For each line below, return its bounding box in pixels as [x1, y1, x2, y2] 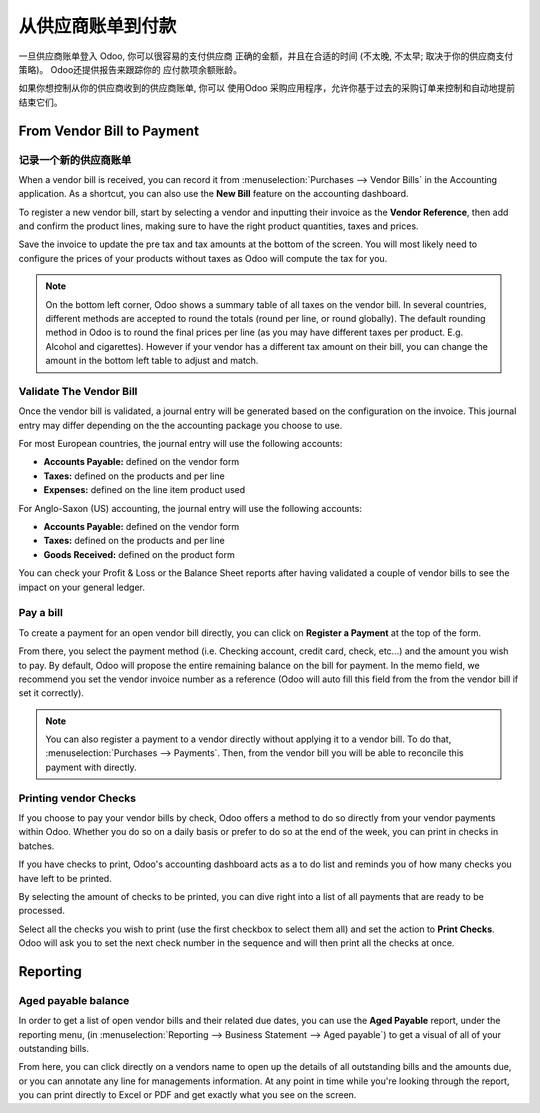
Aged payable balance [18, 993, 130, 1007]
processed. [18, 905, 65, 917]
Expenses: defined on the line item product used [43, 484, 246, 496]
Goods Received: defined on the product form [43, 548, 235, 560]
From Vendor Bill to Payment [18, 122, 200, 139]
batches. [18, 840, 55, 852]
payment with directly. [45, 761, 137, 773]
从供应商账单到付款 [18, 15, 177, 37]
